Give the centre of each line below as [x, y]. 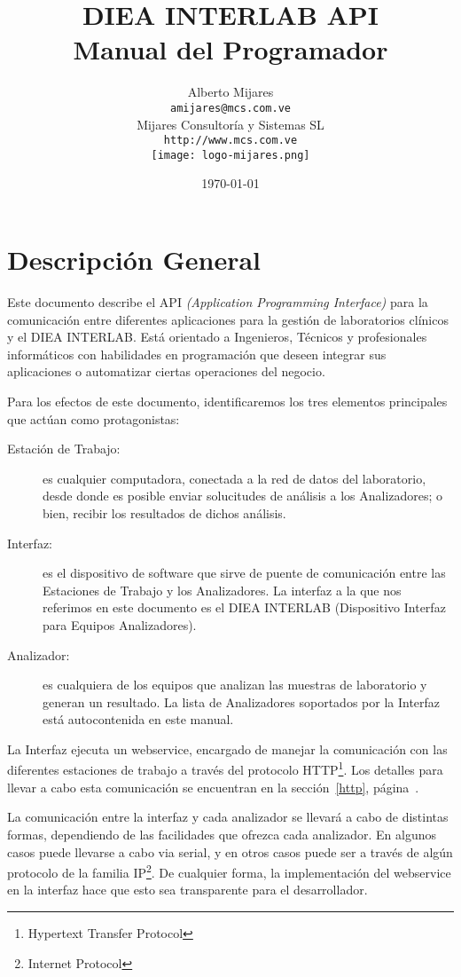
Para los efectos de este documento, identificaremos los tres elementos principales [227, 401]
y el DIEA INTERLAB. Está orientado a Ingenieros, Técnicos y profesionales [217, 337]
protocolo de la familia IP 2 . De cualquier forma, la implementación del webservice [229, 871]
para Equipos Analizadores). [120, 624]
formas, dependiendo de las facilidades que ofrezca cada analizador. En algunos [222, 834]
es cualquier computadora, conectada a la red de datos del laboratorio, [234, 478]
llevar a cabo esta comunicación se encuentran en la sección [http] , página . [213, 787]
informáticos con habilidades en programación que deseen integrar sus [197, 354]
